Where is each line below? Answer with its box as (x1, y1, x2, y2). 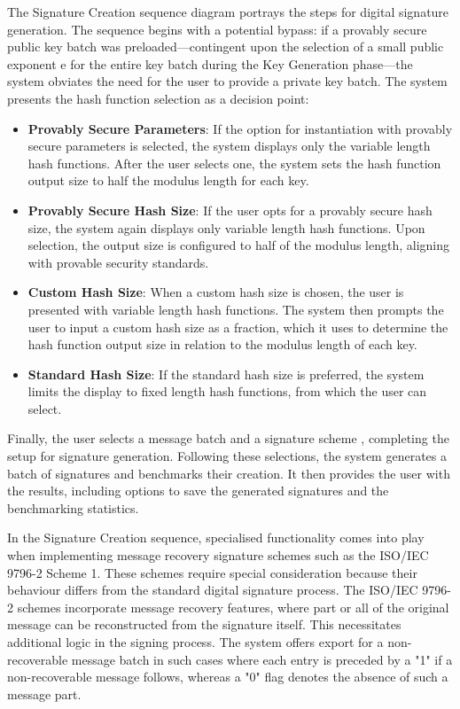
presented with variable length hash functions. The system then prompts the (27, 300, 444, 318)
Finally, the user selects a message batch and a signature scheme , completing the (7, 429, 449, 448)
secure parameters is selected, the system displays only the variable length (27, 136, 431, 155)
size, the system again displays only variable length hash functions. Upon (27, 218, 425, 237)
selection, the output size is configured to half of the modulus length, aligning (27, 236, 450, 254)
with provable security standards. (27, 253, 209, 271)
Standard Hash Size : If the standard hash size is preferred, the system (27, 364, 425, 383)
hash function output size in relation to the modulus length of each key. (27, 335, 417, 354)
